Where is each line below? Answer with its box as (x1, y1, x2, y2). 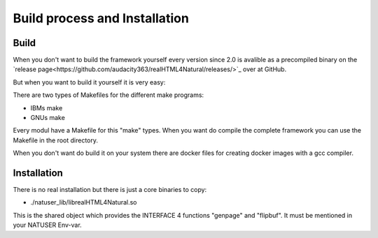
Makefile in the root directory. (13, 136, 98, 144)
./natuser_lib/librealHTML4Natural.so (30, 198, 137, 207)
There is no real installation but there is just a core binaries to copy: (13, 186, 207, 194)
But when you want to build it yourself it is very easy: (13, 77, 166, 87)
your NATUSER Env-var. (13, 221, 82, 230)
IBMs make (30, 103, 63, 112)
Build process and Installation (13, 10, 189, 26)
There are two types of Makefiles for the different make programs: (13, 91, 204, 99)
